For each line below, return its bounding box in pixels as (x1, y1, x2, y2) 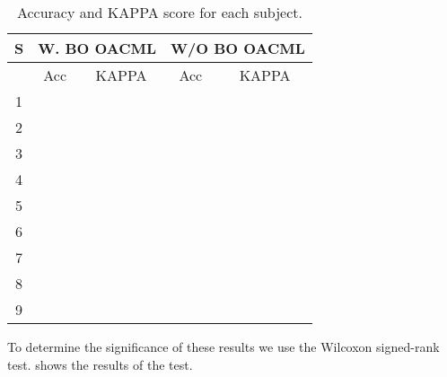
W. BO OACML (38, 38, 157, 58)
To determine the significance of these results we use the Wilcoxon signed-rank (7, 338, 440, 355)
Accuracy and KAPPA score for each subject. (16, 2, 302, 22)
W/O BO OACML (171, 38, 305, 58)
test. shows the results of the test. (7, 355, 193, 373)
